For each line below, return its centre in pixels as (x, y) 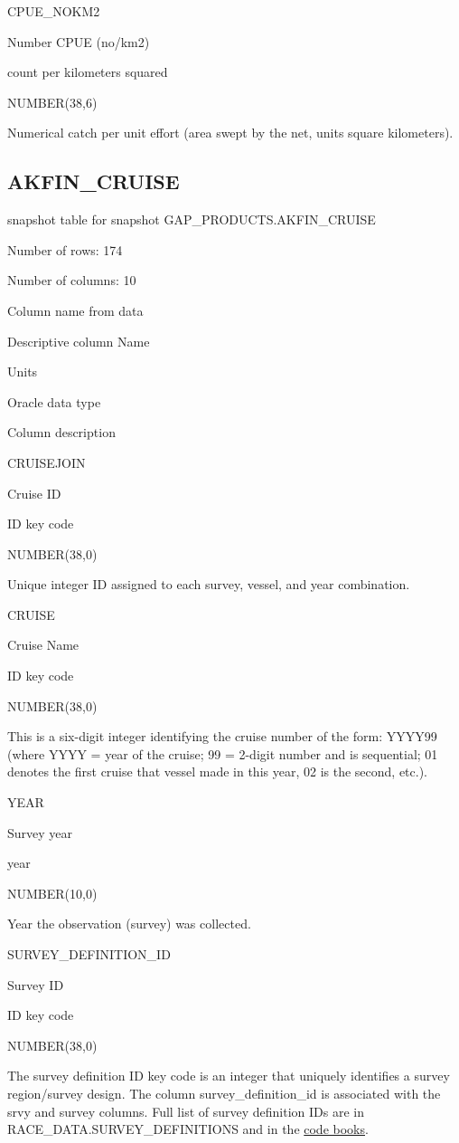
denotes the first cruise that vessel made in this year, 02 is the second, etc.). (217, 772)
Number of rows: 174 (65, 249)
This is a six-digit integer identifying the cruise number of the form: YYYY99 (222, 736)
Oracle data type (54, 401)
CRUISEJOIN (47, 462)
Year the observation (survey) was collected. (129, 924)
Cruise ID (34, 493)
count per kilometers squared (88, 72)
